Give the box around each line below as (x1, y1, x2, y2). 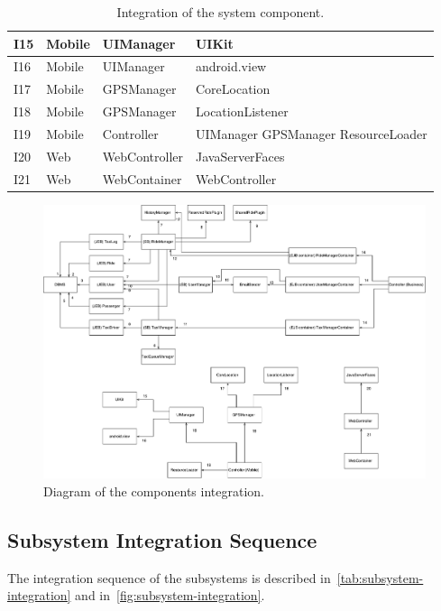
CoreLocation (195, 79, 271, 98)
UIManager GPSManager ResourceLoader (195, 124, 427, 143)
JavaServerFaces (195, 146, 285, 165)
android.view (195, 57, 267, 76)
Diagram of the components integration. (43, 481, 264, 500)
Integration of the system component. (116, 3, 325, 21)
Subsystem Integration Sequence (7, 525, 317, 553)
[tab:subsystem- (336, 568, 424, 587)
